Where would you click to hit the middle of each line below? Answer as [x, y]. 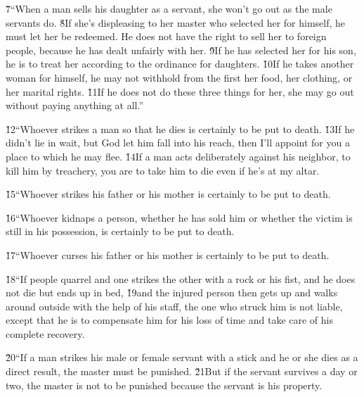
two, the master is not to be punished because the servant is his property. [164, 385]
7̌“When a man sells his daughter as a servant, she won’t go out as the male [169, 8]
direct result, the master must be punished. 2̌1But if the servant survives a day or [182, 371]
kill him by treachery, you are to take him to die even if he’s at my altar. [163, 170]
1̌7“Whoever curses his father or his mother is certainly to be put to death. [168, 254]
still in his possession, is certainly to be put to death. [120, 231]
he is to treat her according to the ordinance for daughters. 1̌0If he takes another [180, 64]
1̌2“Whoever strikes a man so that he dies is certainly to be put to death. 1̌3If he [180, 128]
